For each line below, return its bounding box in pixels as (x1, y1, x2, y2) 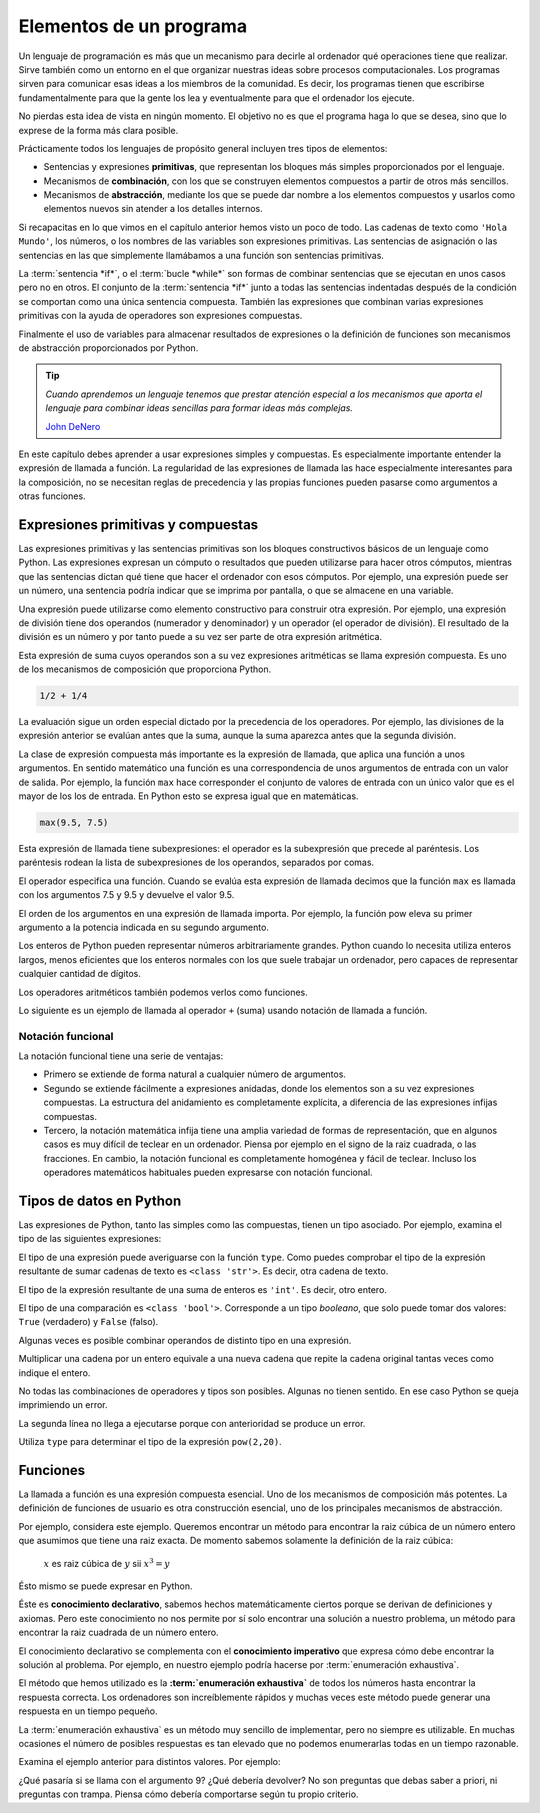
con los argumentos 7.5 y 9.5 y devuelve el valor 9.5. (18, 889, 235, 901)
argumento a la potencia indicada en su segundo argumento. (18, 921, 270, 933)
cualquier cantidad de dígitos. (18, 968, 142, 980)
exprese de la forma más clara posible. (18, 124, 179, 136)
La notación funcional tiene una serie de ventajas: (18, 1050, 224, 1062)
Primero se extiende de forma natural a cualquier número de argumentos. (43, 1068, 347, 1080)
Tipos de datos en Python (18, 1193, 182, 1209)
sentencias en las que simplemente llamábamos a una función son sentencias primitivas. (18, 249, 385, 261)
